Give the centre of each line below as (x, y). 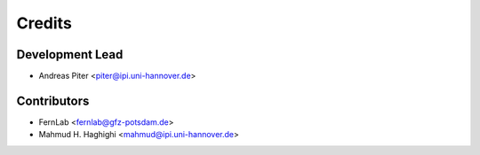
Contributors (53, 101)
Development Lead (70, 54)
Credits (44, 23)
